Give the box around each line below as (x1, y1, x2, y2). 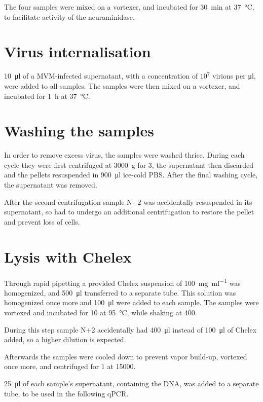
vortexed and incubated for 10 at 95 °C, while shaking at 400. (4, 307, 197, 317)
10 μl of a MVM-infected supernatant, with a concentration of (4, 70, 198, 81)
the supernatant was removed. (4, 179, 97, 190)
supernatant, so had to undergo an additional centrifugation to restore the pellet (4, 206, 254, 217)
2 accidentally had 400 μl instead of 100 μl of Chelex (91, 324, 257, 335)
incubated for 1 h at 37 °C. (4, 90, 90, 101)
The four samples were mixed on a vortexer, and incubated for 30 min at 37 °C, (4, 2, 254, 12)
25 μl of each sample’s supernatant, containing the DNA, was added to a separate (4, 378, 259, 388)
